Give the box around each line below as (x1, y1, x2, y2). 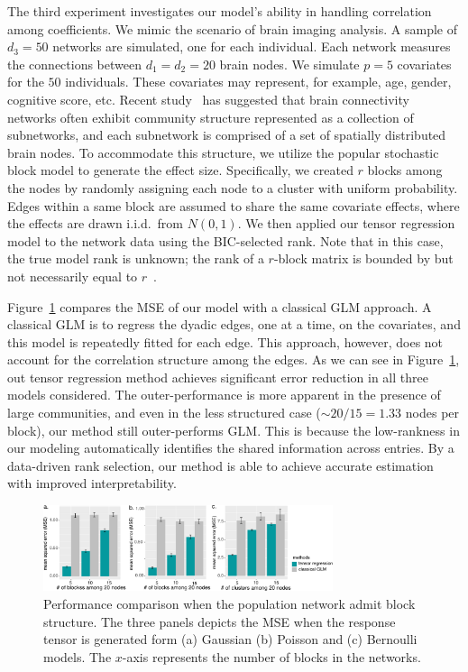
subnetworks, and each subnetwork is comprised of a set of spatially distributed (7, 125, 446, 144)
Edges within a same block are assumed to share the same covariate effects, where (7, 196, 460, 215)
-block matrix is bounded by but (273, 249, 454, 268)
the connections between (7, 54, 142, 73)
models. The (43, 647, 112, 666)
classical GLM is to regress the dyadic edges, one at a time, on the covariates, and (7, 315, 461, 334)
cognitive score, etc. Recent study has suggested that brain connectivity (7, 89, 409, 108)
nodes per (405, 403, 460, 422)
